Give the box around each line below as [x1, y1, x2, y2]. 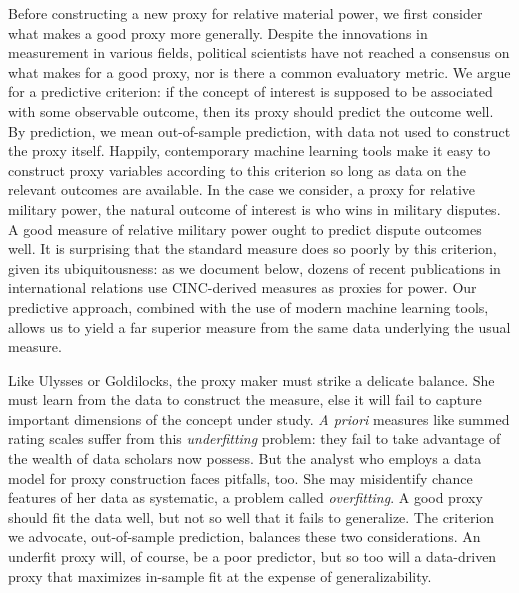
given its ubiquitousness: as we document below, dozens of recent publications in [8, 257, 501, 278]
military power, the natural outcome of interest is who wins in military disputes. [8, 198, 501, 219]
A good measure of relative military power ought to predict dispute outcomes [8, 218, 482, 239]
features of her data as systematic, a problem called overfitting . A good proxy [8, 487, 483, 508]
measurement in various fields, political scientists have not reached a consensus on [8, 42, 510, 63]
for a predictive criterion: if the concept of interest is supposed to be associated [8, 81, 493, 102]
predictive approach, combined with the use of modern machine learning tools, [8, 296, 489, 317]
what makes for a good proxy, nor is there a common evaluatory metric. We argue [8, 61, 511, 82]
